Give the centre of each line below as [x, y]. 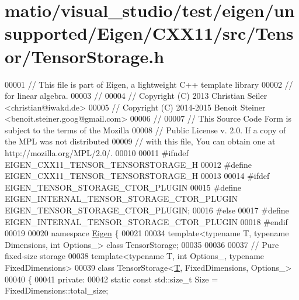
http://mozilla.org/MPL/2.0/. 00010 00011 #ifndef [97, 153]
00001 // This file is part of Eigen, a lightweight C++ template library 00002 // [149, 84]
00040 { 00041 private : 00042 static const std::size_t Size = [112, 279]
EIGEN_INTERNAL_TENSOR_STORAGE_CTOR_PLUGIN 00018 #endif [146, 221]
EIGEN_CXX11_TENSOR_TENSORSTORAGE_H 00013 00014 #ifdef [137, 176]
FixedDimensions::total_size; [57, 290]
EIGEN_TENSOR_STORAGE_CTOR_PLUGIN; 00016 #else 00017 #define [147, 210]
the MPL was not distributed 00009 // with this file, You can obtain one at [140, 141]
